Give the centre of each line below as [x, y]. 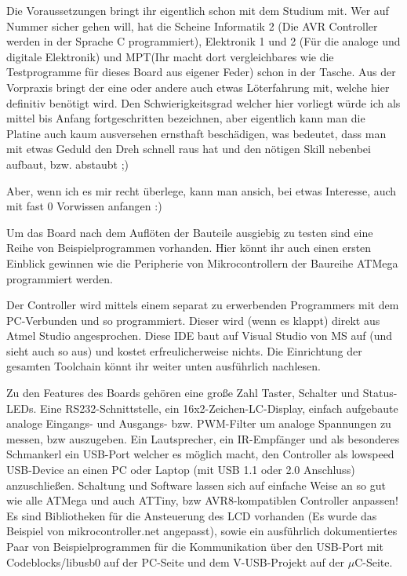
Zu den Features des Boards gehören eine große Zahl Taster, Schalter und [183, 393]
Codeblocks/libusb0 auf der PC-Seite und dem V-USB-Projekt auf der [176, 561]
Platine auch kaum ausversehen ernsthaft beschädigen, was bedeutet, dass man [196, 133]
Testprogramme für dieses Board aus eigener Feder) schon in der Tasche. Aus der [201, 72]
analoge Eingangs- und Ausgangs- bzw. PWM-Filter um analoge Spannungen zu [199, 423]
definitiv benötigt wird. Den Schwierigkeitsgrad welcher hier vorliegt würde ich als [203, 102]
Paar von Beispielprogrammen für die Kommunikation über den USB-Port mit [195, 546]
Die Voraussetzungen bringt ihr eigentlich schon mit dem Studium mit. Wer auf [198, 10]
